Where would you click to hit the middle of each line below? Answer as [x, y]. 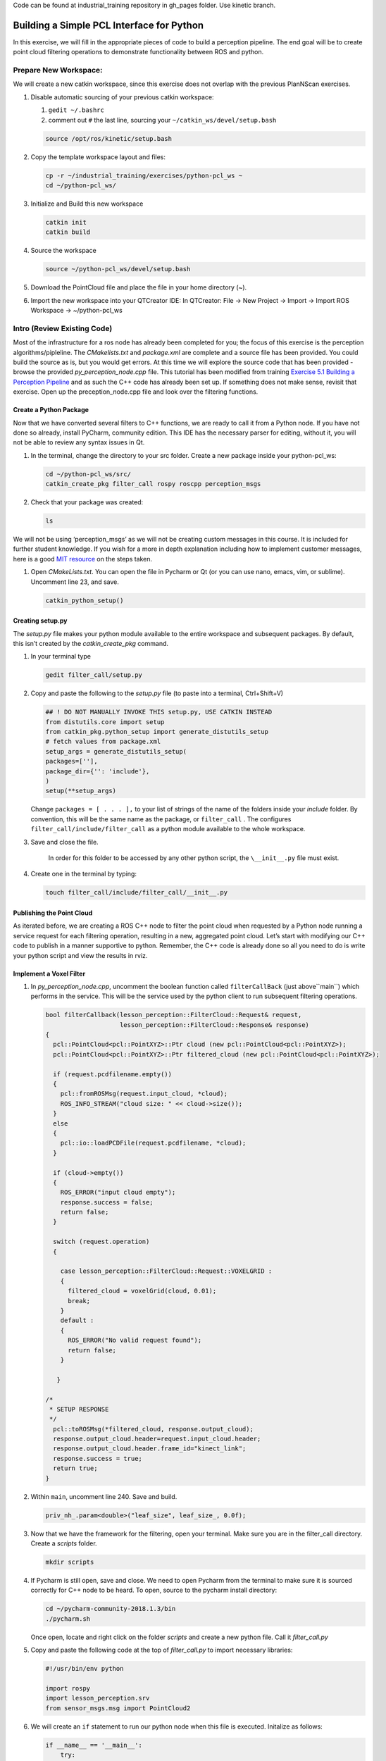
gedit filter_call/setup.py [94, 675]
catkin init [66, 222]
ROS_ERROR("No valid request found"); [135, 1340]
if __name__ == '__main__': [94, 1745]
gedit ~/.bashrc [76, 110]
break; [79, 1301]
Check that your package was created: [87, 502]
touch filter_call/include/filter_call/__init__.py [137, 892]
